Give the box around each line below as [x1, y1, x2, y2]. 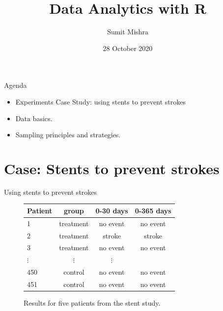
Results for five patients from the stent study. [24, 298, 161, 308]
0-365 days [135, 205, 171, 215]
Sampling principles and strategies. [15, 130, 121, 140]
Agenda [4, 80, 27, 90]
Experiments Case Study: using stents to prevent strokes [15, 96, 186, 106]
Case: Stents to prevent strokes [4, 158, 220, 178]
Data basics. [15, 113, 53, 123]
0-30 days [95, 205, 128, 215]
